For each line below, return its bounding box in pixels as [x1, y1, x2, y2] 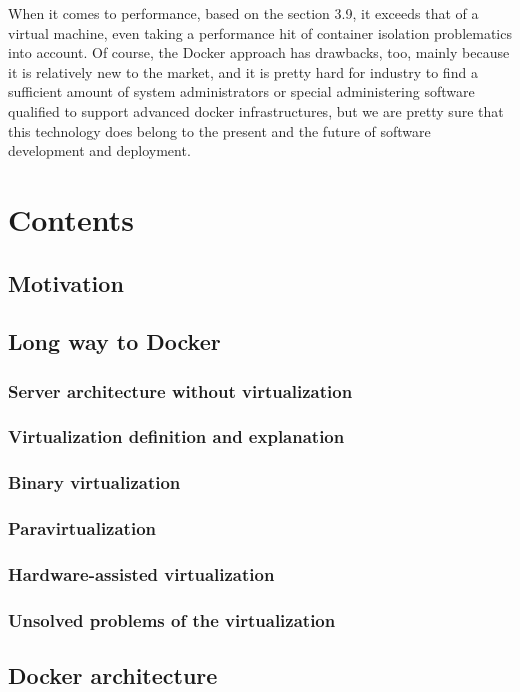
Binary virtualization [8, 470, 181, 495]
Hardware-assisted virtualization [8, 561, 275, 586]
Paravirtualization [8, 516, 157, 541]
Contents [8, 198, 134, 239]
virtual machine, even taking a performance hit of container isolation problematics [8, 22, 512, 43]
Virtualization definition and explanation [8, 424, 345, 449]
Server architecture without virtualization [8, 378, 353, 403]
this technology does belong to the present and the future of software [8, 120, 431, 141]
